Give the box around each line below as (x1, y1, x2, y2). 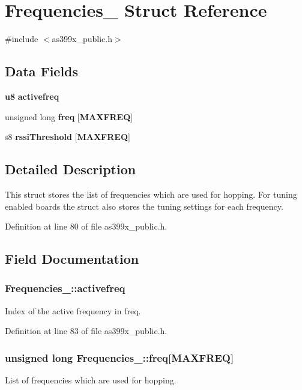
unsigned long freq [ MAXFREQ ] (5, 110, 133, 123)
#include (5, 32, 38, 45)
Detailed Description (5, 160, 136, 178)
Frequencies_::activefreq (5, 281, 125, 296)
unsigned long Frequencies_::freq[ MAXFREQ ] (5, 350, 234, 365)
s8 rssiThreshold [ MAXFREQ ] (5, 130, 130, 143)
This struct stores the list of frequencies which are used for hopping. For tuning (5, 187, 297, 200)
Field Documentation (5, 249, 139, 268)
